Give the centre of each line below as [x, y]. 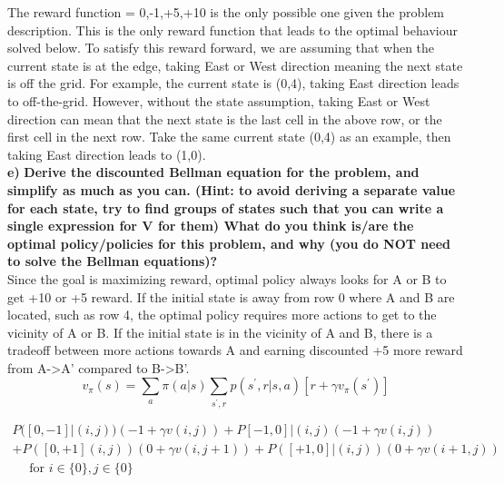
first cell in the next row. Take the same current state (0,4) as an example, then [229, 137]
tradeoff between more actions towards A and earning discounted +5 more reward [235, 350]
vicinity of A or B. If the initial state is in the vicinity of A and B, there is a [220, 332]
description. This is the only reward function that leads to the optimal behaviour [232, 30]
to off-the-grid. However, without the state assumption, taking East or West [219, 100]
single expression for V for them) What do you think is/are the [211, 226]
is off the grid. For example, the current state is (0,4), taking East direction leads [233, 83]
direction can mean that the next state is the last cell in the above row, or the [225, 118]
